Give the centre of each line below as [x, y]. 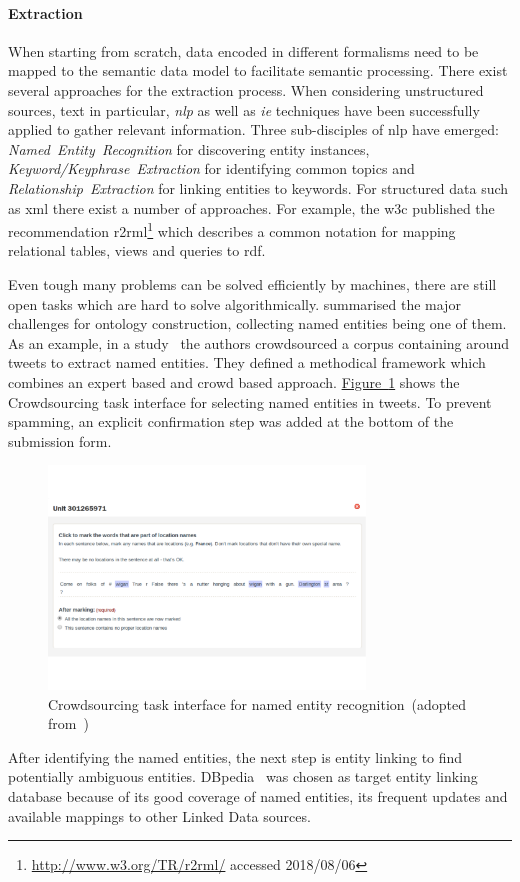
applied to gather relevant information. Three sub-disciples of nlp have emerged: [253, 129]
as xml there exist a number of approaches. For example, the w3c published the [251, 207]
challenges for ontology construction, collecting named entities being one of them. [257, 323]
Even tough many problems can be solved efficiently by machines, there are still [252, 283]
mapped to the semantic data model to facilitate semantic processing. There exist [258, 70]
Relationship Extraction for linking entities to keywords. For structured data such [258, 187]
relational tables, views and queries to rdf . [137, 250]
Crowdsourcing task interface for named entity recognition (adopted [257, 703]
